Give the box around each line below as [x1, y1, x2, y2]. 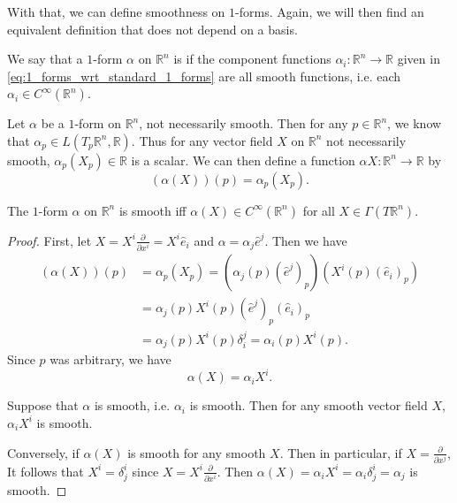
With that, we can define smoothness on [7, 3, 225, 20]
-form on [74, 114, 121, 133]
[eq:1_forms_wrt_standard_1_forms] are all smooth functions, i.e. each [7, 66, 401, 85]
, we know [387, 114, 442, 133]
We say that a [7, 50, 83, 68]
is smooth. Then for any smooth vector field [189, 396, 428, 415]
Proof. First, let [7, 231, 92, 249]
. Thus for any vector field [131, 131, 273, 149]
